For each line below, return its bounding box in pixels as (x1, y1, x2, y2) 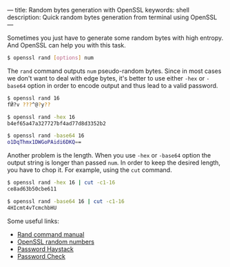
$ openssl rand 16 (7, 94, 60, 102)
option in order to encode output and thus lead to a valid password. (27, 81, 218, 89)
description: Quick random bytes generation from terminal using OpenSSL (7, 13, 218, 21)
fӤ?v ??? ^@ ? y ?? (7, 101, 51, 108)
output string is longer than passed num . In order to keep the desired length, (7, 158, 221, 167)
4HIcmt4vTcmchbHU (7, 204, 57, 211)
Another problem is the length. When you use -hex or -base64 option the (7, 151, 211, 160)
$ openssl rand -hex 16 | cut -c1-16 (7, 179, 116, 186)
